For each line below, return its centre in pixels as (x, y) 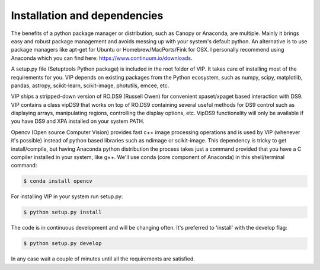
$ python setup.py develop (63, 244)
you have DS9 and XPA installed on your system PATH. (78, 121)
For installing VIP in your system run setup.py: (67, 196)
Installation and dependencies (87, 15)
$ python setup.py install (63, 212)
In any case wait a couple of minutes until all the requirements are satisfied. (103, 259)
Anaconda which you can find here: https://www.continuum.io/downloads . (102, 58)
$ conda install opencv (58, 181)
